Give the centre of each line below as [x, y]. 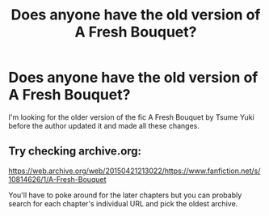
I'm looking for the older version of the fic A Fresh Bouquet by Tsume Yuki [131, 117]
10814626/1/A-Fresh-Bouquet [57, 179]
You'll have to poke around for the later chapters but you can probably [125, 195]
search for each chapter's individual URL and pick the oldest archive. [123, 203]
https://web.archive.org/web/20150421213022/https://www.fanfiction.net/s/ [134, 171]
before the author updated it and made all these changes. [104, 125]
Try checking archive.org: [75, 151]
